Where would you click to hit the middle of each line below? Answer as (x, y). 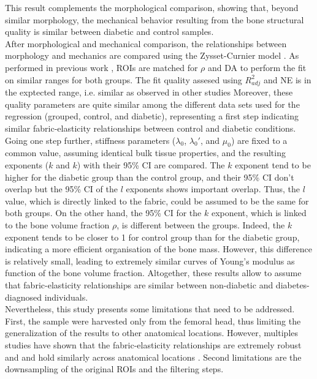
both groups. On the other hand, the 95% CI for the (103, 213)
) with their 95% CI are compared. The (151, 165)
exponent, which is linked (259, 213)
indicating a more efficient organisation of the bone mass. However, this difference (158, 249)
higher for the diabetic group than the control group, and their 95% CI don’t (150, 177)
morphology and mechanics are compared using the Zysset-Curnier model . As (152, 55)
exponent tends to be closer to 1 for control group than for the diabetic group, (152, 237)
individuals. (66, 297)
